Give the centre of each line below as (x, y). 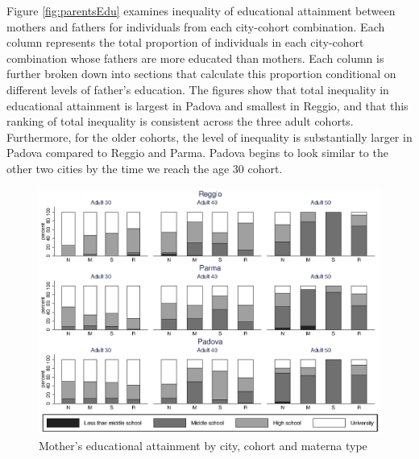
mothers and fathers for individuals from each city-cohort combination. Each (196, 26)
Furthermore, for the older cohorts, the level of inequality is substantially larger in (209, 136)
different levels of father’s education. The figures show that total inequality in (198, 89)
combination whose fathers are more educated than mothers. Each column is (195, 58)
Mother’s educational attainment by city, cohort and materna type (203, 445)
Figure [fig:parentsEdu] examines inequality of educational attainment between (201, 10)
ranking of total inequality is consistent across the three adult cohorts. (180, 121)
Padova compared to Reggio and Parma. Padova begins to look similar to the (197, 153)
